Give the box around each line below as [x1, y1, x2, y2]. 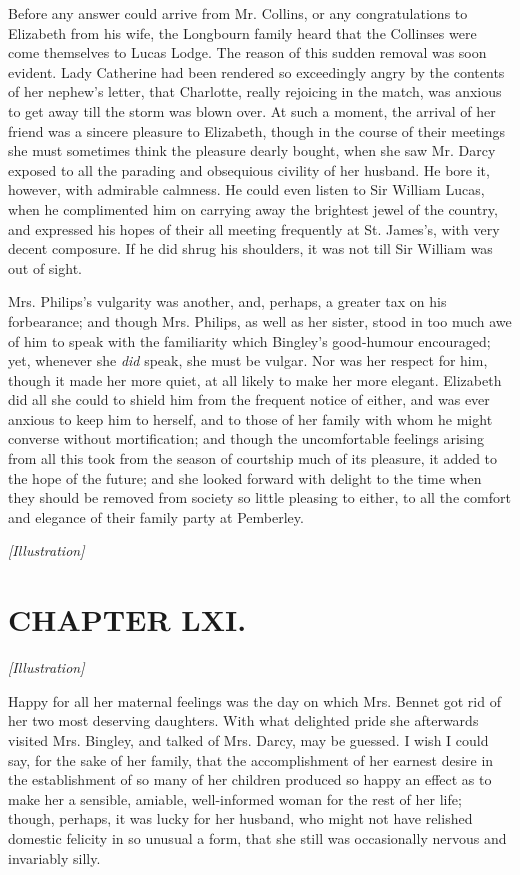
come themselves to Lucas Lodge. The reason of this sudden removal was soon [8, 42, 487, 63]
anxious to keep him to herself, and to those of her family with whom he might [8, 408, 493, 429]
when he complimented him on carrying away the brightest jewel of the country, [8, 198, 498, 219]
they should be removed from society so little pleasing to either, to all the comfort [8, 487, 511, 508]
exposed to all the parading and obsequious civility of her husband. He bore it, [8, 159, 490, 180]
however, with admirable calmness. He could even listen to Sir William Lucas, [8, 179, 485, 200]
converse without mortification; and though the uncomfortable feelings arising [8, 428, 485, 449]
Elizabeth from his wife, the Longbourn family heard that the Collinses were [8, 22, 477, 43]
